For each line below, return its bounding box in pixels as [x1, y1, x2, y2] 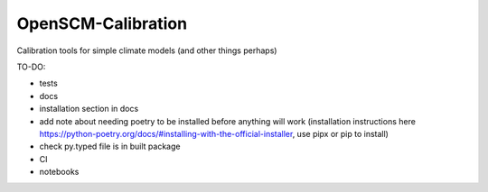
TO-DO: [16, 61, 46, 72]
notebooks [39, 167, 80, 178]
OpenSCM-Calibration [16, 14, 188, 33]
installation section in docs [39, 104, 139, 114]
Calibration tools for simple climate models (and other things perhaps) [16, 45, 277, 56]
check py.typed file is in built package [39, 141, 181, 152]
